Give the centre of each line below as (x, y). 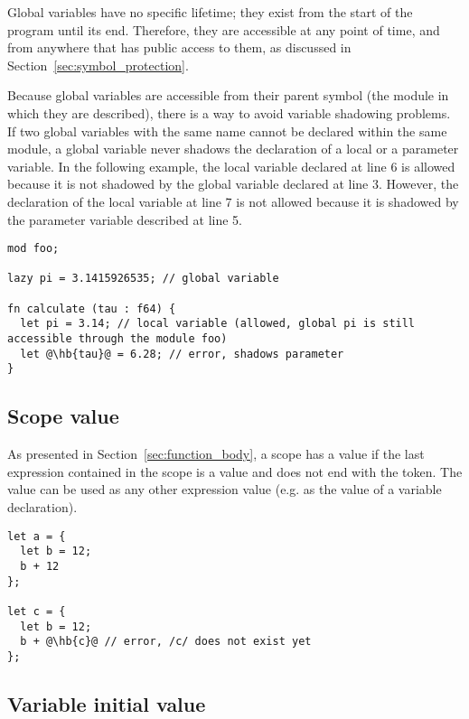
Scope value (63, 416)
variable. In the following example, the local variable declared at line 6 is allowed (231, 166)
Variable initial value (107, 703)
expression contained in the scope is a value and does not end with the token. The (235, 471)
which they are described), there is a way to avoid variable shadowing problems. (229, 112)
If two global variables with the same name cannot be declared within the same (227, 131)
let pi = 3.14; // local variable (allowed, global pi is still (218, 324)
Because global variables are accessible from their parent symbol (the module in (228, 95)
